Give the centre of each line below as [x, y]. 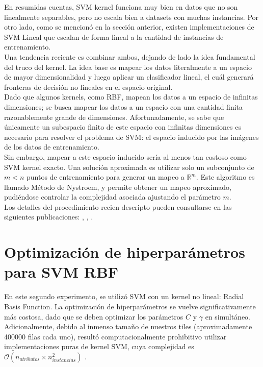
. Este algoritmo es [225, 177]
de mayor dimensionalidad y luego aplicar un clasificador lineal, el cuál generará [129, 77]
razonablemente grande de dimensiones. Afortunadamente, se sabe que [114, 117]
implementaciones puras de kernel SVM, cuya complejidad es [99, 346]
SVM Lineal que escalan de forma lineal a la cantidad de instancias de [114, 36]
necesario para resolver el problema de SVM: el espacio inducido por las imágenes [131, 137]
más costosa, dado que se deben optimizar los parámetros [94, 316]
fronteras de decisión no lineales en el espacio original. [88, 87]
